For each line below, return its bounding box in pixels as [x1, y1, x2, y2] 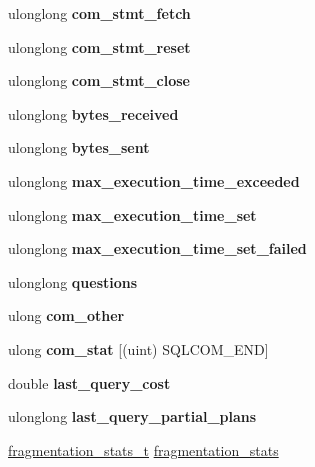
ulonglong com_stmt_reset [8, 36, 191, 57]
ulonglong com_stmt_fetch [8, 3, 191, 23]
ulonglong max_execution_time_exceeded [8, 170, 300, 191]
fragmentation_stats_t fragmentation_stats [8, 439, 279, 460]
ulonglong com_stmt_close [8, 70, 191, 91]
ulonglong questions [8, 271, 138, 292]
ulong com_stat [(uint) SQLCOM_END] [8, 338, 269, 359]
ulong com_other [8, 305, 125, 326]
